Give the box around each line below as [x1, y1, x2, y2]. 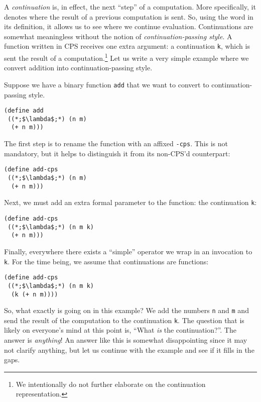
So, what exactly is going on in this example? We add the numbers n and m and [4, 305, 249, 316]
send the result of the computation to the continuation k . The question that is [4, 315, 244, 325]
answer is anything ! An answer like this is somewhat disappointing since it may [4, 335, 247, 345]
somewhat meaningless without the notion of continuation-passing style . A [4, 31, 232, 41]
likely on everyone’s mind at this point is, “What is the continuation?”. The [4, 325, 236, 335]
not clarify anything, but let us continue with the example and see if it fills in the [4, 344, 254, 355]
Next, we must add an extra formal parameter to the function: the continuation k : [4, 197, 257, 208]
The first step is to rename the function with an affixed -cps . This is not [4, 138, 228, 149]
